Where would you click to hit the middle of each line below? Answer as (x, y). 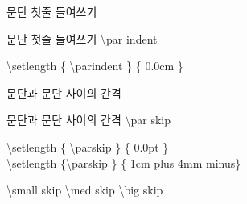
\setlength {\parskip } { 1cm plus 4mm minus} (124, 162)
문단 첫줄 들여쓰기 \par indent (82, 38)
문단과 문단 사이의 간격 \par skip (89, 120)
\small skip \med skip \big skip (85, 190)
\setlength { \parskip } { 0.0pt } (88, 146)
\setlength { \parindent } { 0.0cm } (95, 66)
